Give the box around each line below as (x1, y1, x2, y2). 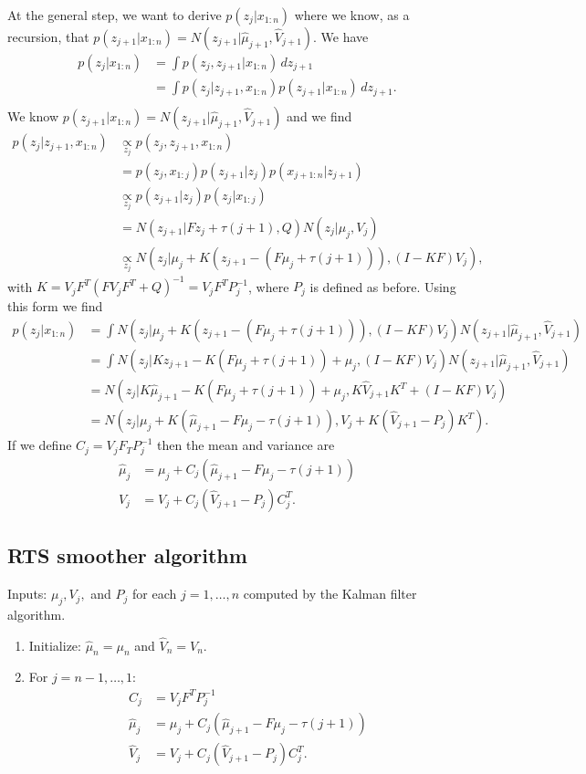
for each (132, 584, 177, 603)
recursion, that (7, 27, 89, 46)
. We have (313, 27, 369, 46)
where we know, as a (294, 5, 410, 24)
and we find (287, 107, 352, 126)
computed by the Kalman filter (243, 584, 417, 603)
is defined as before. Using (309, 277, 456, 296)
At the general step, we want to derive (7, 5, 222, 24)
